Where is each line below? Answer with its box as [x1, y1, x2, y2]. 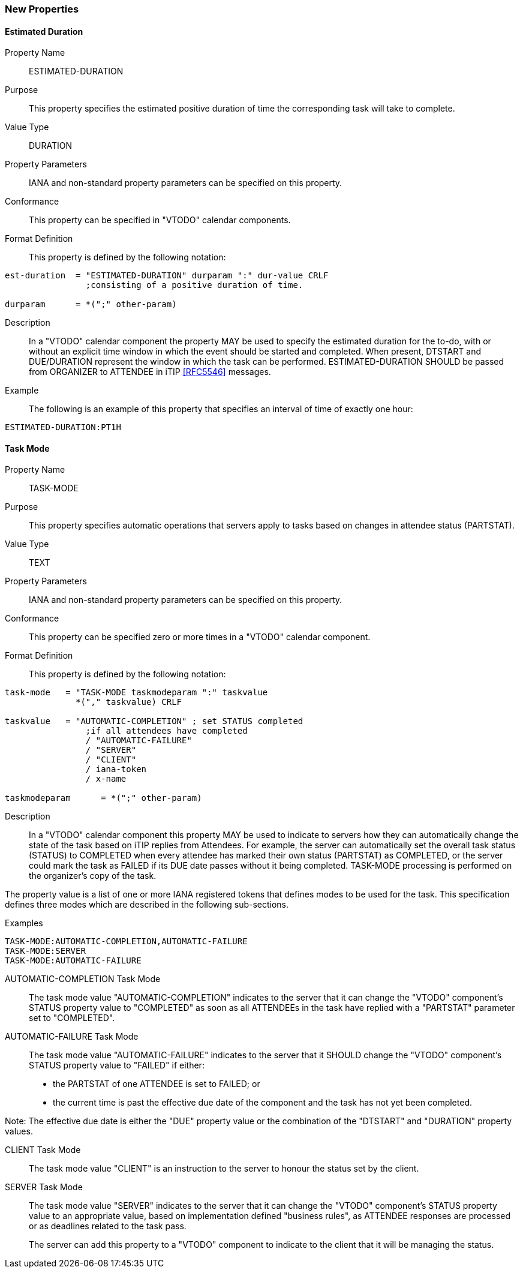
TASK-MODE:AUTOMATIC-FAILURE [5, 956, 142, 966]
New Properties [5, 3, 79, 15]
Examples [5, 918, 43, 929]
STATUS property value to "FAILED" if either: [29, 1060, 205, 1071]
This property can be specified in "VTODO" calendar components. [29, 215, 291, 226]
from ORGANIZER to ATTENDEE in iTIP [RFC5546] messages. [29, 367, 271, 377]
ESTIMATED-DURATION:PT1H [5, 422, 121, 433]
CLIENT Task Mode [5, 1145, 81, 1155]
